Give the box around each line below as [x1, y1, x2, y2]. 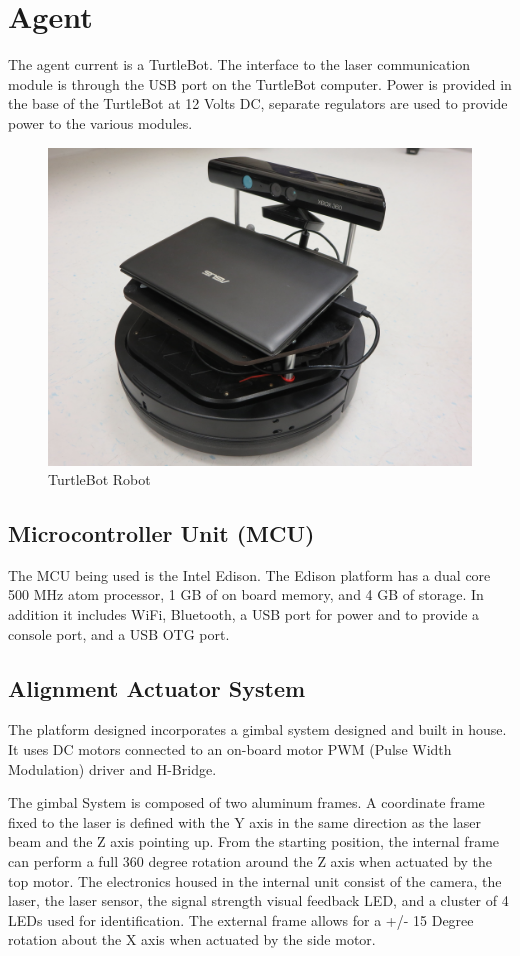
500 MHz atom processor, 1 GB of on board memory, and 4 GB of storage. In [8, 584, 484, 605]
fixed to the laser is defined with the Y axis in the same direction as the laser [8, 811, 482, 832]
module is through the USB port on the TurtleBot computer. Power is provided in [8, 73, 512, 94]
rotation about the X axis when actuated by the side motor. [8, 929, 376, 950]
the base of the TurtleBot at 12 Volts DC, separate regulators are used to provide [8, 93, 508, 114]
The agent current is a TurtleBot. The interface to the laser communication [8, 54, 471, 75]
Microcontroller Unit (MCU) [8, 518, 315, 549]
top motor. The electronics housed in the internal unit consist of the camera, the [8, 870, 502, 891]
